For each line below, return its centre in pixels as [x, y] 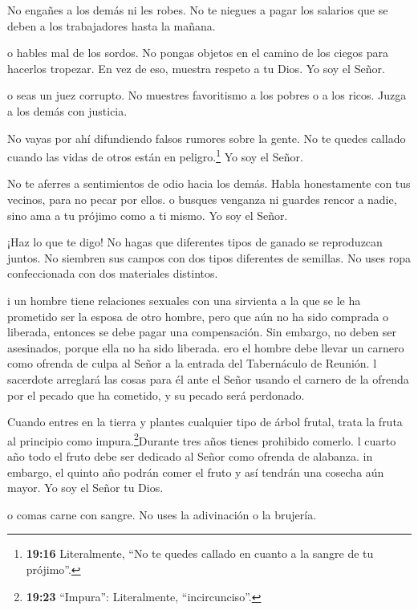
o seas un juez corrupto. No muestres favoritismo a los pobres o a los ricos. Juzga [207, 95]
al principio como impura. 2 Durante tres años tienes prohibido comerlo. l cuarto [202, 439]
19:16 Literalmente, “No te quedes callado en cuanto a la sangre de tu [200, 553]
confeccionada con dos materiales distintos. [113, 273]
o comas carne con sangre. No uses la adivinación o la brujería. [162, 514]
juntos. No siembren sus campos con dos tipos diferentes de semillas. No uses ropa [209, 257]
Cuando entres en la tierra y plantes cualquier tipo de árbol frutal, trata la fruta [205, 422]
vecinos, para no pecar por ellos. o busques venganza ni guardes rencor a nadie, [202, 199]
